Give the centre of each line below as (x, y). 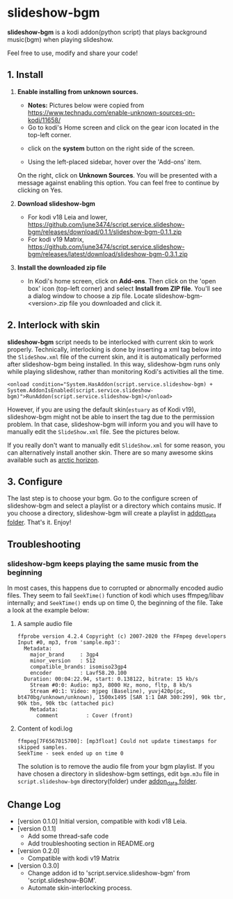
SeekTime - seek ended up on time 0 (70, 753)
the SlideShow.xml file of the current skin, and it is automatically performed (114, 357)
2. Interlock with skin (54, 325)
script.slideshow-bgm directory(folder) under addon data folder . (107, 782)
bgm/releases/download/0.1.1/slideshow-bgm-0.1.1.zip (105, 232)
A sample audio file (45, 623)
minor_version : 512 (63, 660)
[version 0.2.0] (38, 851)
